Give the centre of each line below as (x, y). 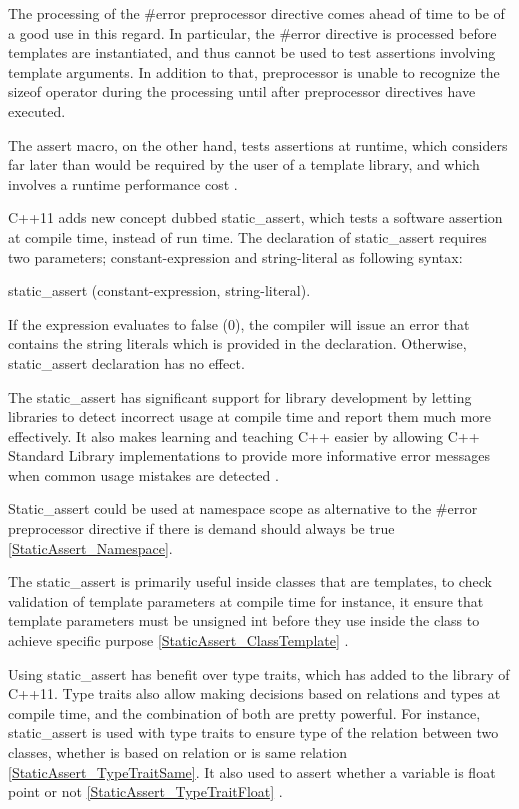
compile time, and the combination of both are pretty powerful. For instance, (244, 712)
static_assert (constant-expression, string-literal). (159, 290)
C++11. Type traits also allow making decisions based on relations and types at (254, 693)
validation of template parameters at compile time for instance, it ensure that (246, 600)
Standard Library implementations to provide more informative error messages (249, 455)
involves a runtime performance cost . (123, 183)
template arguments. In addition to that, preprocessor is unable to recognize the (254, 71)
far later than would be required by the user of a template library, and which (244, 164)
